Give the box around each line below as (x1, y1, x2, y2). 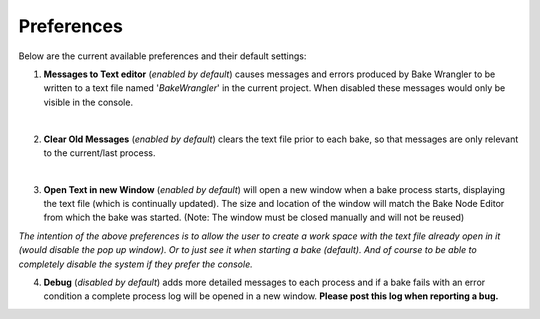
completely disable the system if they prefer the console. (18, 258, 254, 270)
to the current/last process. (43, 146, 156, 159)
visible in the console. (43, 96, 134, 108)
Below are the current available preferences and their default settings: (18, 50, 307, 62)
